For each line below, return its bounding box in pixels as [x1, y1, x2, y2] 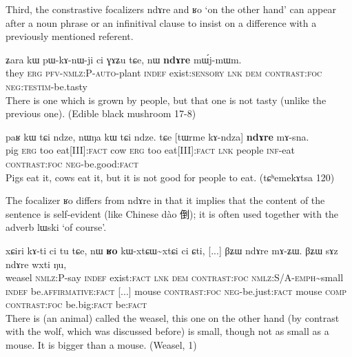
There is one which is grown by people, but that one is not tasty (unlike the [6, 92, 327, 107]
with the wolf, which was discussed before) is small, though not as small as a [6, 324, 329, 338]
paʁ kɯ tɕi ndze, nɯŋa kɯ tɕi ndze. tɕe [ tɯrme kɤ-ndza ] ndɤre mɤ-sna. [6, 129, 309, 143]
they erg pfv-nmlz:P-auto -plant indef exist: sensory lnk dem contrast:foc [6, 65, 322, 80]
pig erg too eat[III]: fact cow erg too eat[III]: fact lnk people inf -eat [6, 143, 295, 157]
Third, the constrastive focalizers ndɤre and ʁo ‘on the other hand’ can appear [6, 2, 336, 16]
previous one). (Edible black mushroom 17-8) [6, 106, 196, 121]
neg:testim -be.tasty [6, 79, 88, 93]
